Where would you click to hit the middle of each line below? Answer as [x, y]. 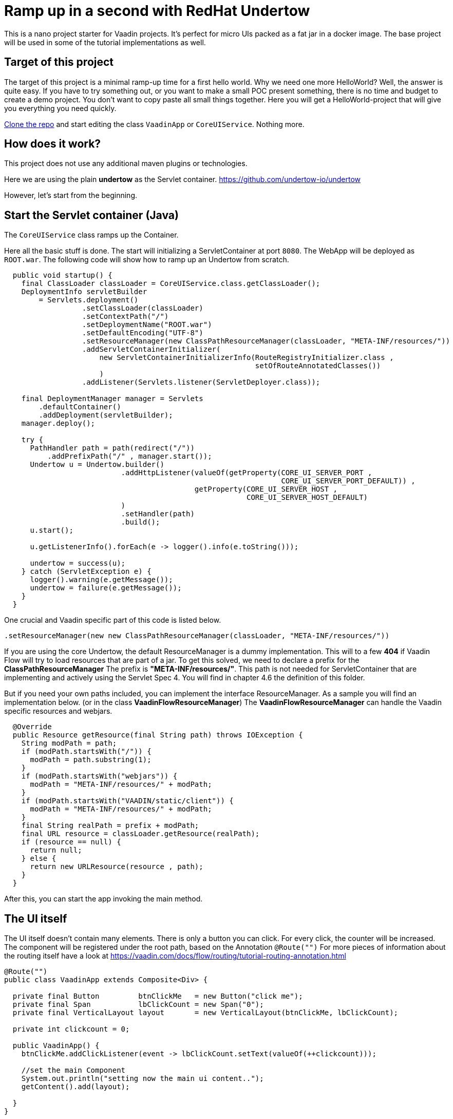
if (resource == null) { [71, 842]
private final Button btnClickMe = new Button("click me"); [158, 996]
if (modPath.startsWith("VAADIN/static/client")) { [127, 801]
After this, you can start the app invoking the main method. [103, 899]
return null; [56, 850]
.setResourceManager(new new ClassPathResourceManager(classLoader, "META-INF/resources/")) [197, 636]
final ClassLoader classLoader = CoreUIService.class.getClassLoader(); [171, 284]
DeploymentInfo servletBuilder [84, 292]
